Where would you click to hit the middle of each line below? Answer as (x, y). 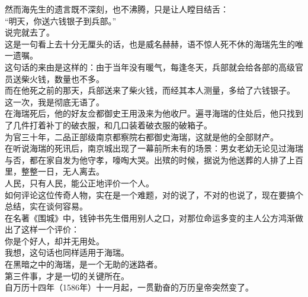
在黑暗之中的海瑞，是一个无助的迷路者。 (84, 264)
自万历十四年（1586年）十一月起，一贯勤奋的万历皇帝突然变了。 (129, 287)
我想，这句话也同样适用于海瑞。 (67, 252)
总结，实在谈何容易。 (46, 206)
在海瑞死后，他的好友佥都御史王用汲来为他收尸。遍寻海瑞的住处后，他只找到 (154, 113)
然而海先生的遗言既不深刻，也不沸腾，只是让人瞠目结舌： (117, 9)
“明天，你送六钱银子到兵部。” (61, 20)
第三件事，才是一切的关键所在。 (67, 275)
